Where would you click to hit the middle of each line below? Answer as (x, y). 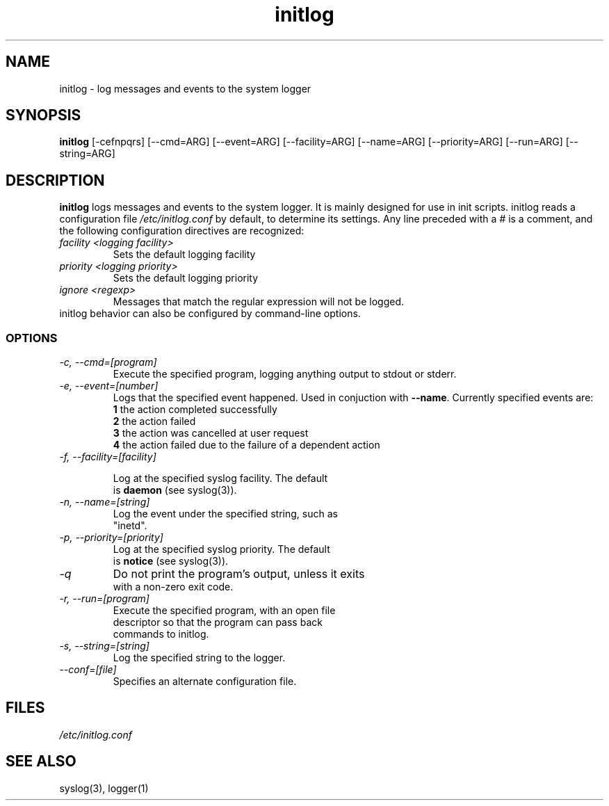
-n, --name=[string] (105, 502)
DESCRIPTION (55, 180)
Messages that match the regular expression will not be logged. (259, 302)
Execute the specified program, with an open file (224, 611)
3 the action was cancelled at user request (211, 433)
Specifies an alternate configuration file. (205, 682)
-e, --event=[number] (109, 386)
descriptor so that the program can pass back (218, 622)
